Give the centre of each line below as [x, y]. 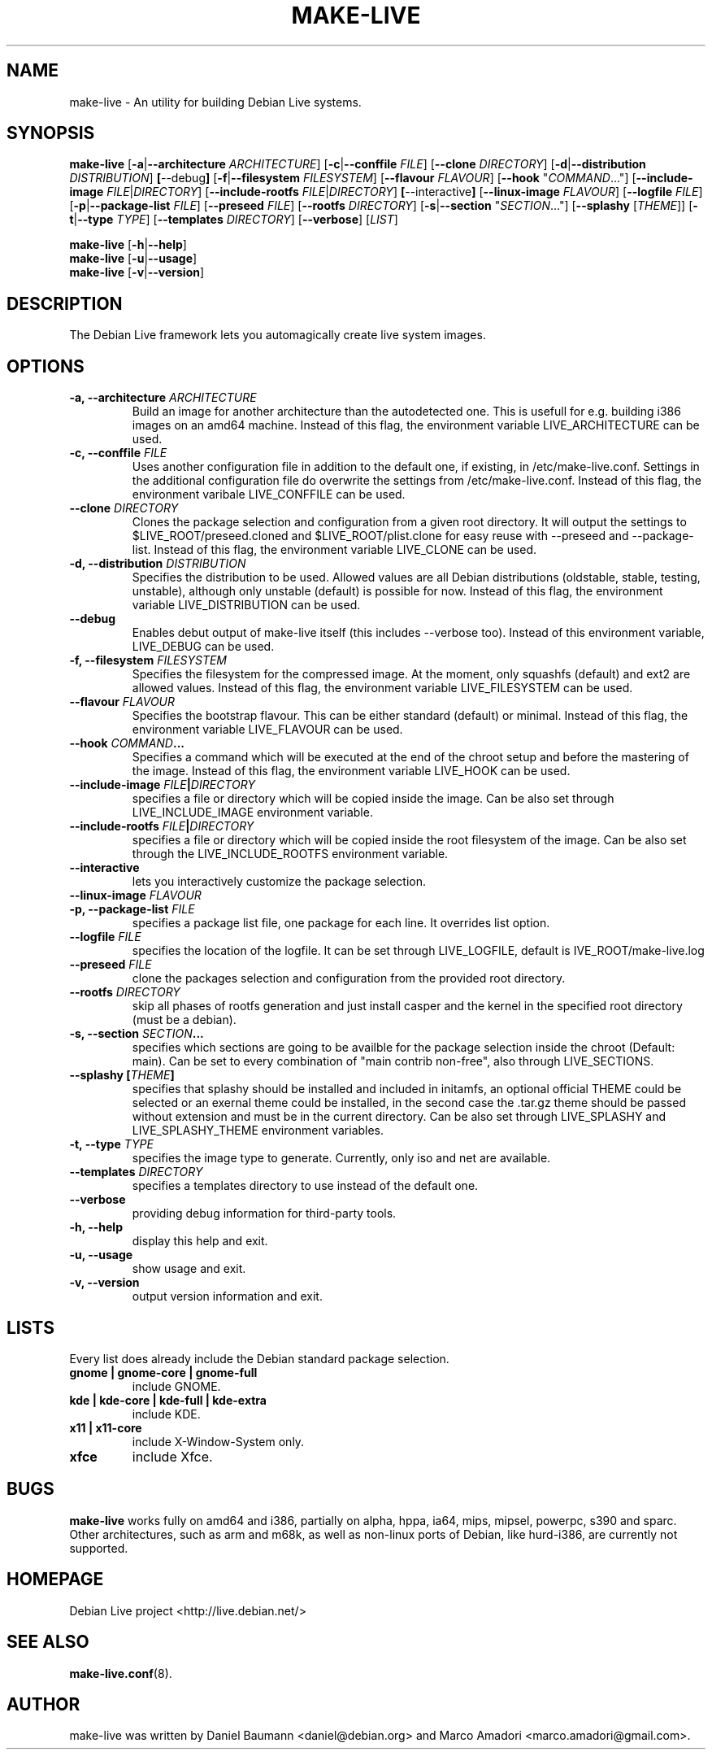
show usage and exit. [189, 1269]
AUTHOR [43, 1704]
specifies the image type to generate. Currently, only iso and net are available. [341, 1158]
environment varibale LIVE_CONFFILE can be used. [269, 495]
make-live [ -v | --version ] [137, 272]
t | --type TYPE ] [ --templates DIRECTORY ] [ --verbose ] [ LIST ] [234, 220]
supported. [99, 1548]
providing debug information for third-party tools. [264, 1214]
